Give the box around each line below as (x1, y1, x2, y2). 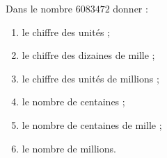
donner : (113, 1, 148, 15)
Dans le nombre (6, 1, 72, 15)
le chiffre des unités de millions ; (22, 71, 159, 85)
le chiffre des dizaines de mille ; (22, 48, 155, 62)
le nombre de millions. (22, 141, 116, 155)
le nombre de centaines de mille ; (22, 117, 162, 132)
